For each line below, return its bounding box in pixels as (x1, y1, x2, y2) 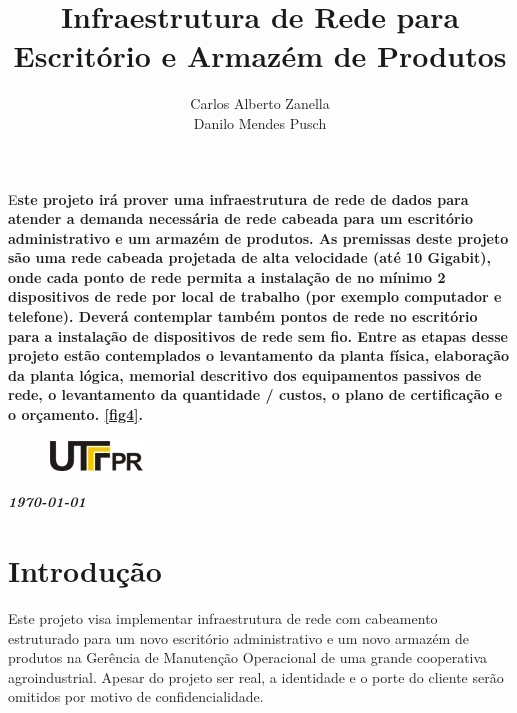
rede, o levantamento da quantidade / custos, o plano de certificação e (8, 384, 503, 405)
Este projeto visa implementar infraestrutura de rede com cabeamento (8, 607, 438, 628)
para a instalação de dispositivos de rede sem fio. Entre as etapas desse (8, 325, 508, 346)
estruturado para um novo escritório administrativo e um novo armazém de (8, 627, 469, 648)
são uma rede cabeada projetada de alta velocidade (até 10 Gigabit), (8, 247, 491, 268)
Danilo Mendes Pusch (193, 112, 327, 133)
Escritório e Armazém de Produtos (13, 35, 507, 76)
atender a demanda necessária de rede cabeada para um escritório (8, 208, 474, 229)
